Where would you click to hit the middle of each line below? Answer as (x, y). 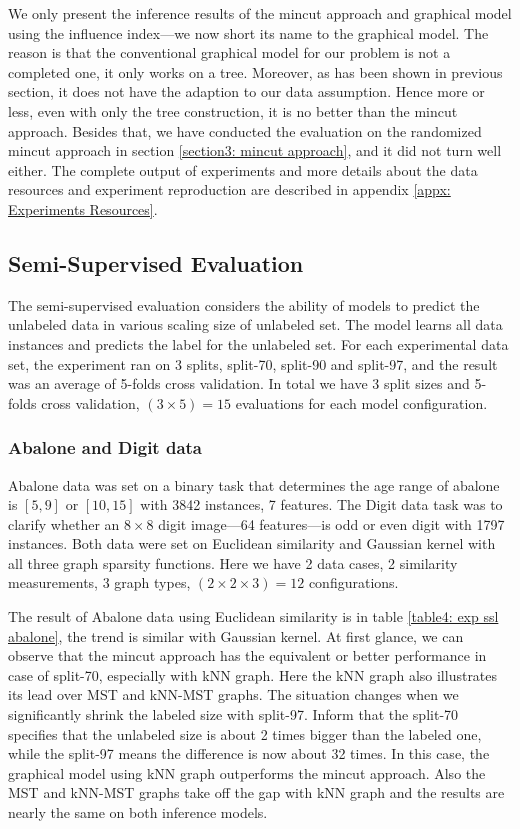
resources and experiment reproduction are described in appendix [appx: (229, 189)
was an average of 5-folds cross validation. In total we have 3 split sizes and (239, 383)
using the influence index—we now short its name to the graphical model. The (248, 32)
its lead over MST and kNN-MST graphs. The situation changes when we (233, 694)
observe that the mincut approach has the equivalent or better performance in (247, 655)
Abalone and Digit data (105, 447)
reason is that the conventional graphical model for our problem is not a (229, 52)
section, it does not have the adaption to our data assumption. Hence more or (246, 91)
